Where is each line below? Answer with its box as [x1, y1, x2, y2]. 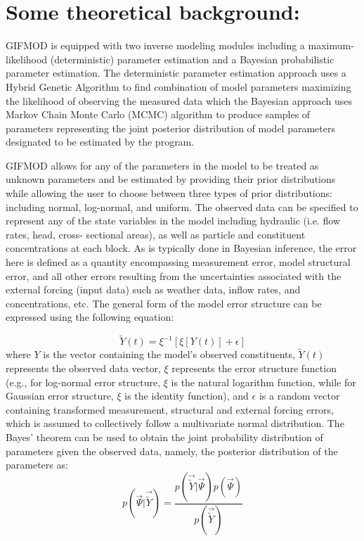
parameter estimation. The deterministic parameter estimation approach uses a [6, 65, 346, 80]
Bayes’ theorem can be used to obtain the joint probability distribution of [6, 430, 323, 444]
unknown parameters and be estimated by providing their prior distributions [6, 172, 336, 186]
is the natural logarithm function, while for [171, 374, 356, 389]
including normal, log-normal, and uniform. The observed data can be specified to [6, 199, 358, 214]
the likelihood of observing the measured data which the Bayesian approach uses [6, 93, 353, 108]
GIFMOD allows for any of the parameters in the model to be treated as [6, 158, 319, 172]
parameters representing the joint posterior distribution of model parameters [6, 120, 335, 135]
